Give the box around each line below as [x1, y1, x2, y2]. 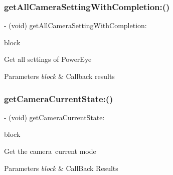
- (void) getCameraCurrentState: [4, 112, 105, 122]
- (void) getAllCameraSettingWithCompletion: [4, 20, 147, 31]
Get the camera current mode [4, 146, 96, 156]
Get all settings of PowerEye [4, 54, 92, 64]
